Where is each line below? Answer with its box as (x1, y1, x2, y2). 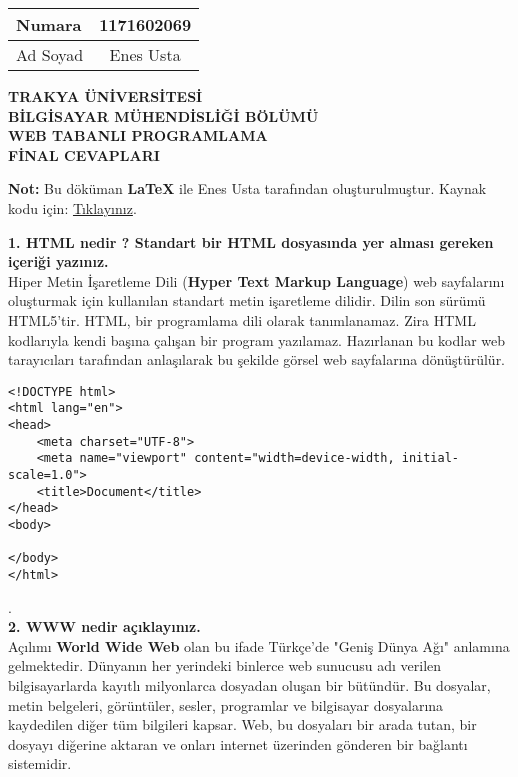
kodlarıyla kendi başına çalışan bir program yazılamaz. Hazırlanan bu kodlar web (8, 329, 506, 350)
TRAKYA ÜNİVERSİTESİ (8, 86, 203, 106)
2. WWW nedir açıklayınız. (8, 616, 201, 637)
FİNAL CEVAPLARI (8, 144, 160, 165)
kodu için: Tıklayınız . (8, 197, 137, 218)
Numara (16, 13, 82, 36)
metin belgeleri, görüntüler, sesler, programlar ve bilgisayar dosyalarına (8, 694, 444, 715)
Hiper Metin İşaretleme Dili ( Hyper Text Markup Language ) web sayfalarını (8, 270, 505, 291)
